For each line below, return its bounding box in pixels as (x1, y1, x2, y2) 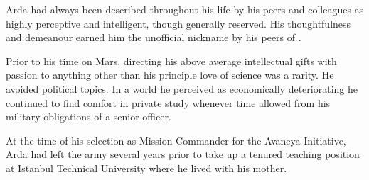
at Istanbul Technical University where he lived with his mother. (6, 160, 287, 175)
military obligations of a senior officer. (6, 109, 171, 124)
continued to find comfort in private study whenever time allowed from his (6, 95, 331, 110)
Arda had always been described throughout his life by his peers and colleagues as (6, 2, 364, 16)
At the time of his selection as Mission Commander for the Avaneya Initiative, (6, 133, 346, 147)
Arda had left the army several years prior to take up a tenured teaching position (6, 147, 360, 162)
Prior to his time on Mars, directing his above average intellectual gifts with (6, 53, 337, 68)
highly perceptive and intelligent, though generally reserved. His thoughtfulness (6, 16, 351, 30)
